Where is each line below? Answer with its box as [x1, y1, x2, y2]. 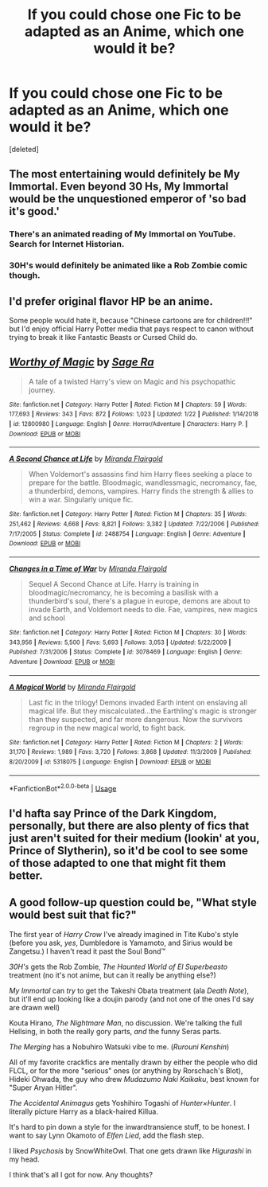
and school [28, 613, 66, 623]
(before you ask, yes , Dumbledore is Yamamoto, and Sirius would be [9, 938, 233, 947]
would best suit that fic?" [9, 908, 138, 922]
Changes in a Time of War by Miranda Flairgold [9, 564, 168, 574]
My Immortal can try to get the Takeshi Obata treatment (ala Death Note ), [9, 986, 250, 995]
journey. [28, 385, 56, 395]
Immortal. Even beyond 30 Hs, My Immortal [9, 180, 229, 193]
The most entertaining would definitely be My [9, 167, 241, 181]
